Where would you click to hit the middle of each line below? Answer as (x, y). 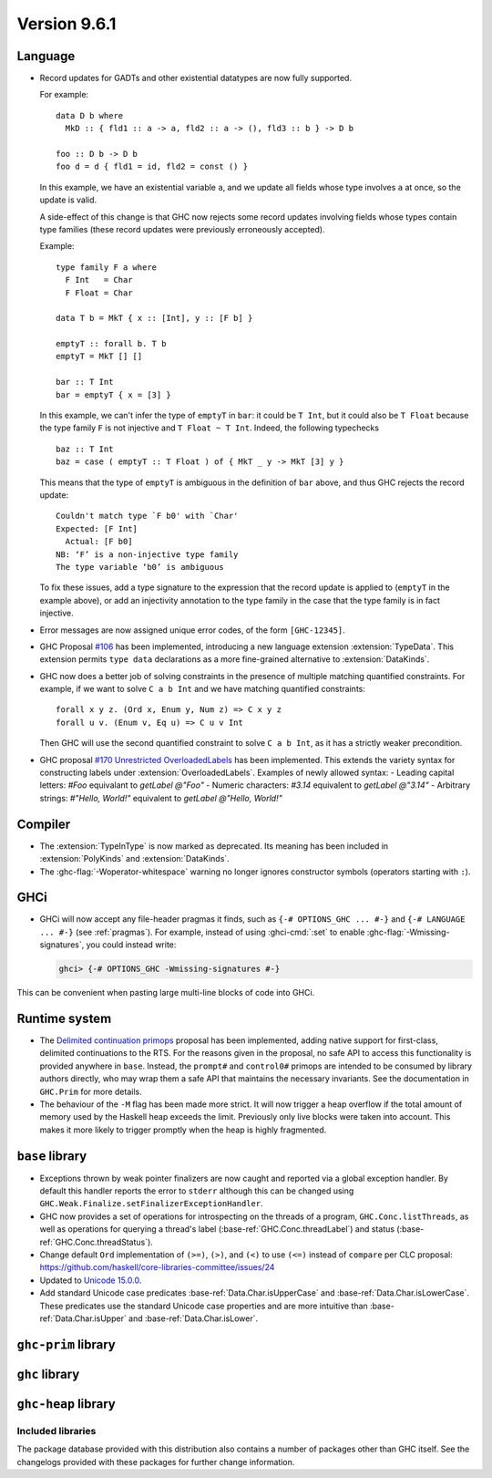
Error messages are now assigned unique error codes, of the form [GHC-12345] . (192, 630)
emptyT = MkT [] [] (99, 357)
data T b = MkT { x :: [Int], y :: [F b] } (154, 318)
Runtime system (64, 1018)
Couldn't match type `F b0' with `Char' (147, 516)
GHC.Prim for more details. (91, 1091)
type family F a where (107, 267)
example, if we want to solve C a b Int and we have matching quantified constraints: (203, 689)
